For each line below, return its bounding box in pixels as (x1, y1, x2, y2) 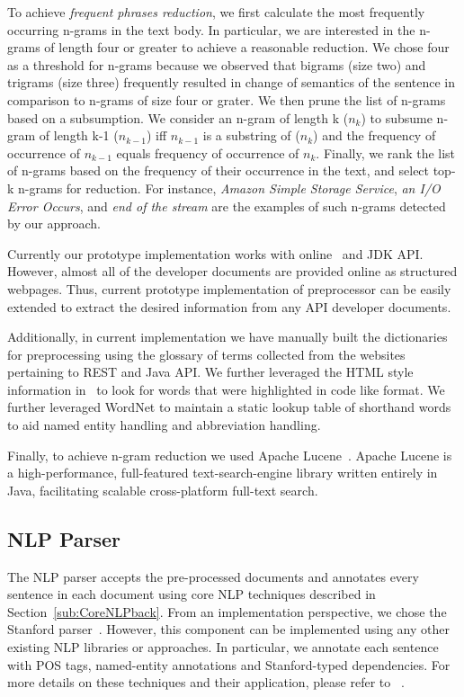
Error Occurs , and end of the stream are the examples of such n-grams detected (7, 196, 446, 215)
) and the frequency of (313, 126, 436, 145)
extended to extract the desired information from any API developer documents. (7, 297, 451, 316)
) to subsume (361, 108, 433, 127)
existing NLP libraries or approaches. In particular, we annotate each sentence (7, 638, 439, 657)
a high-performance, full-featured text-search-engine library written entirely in (7, 463, 438, 482)
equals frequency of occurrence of (116, 143, 299, 162)
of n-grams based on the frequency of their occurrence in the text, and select (7, 161, 430, 180)
